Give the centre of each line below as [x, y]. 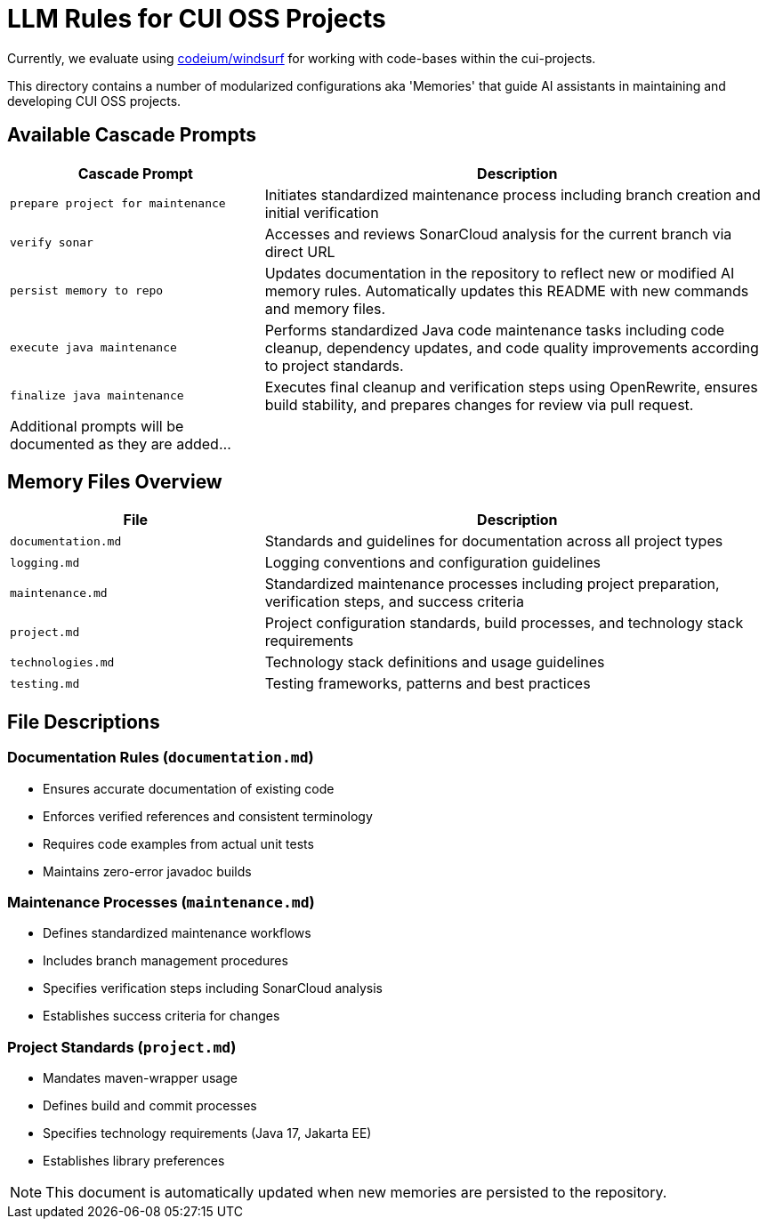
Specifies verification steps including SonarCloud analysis [213, 988]
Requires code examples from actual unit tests [178, 843]
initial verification [322, 212]
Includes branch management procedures [166, 961]
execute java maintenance [93, 348]
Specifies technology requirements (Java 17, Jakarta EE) [207, 1133]
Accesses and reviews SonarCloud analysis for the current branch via [498, 234]
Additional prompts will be [97, 426]
